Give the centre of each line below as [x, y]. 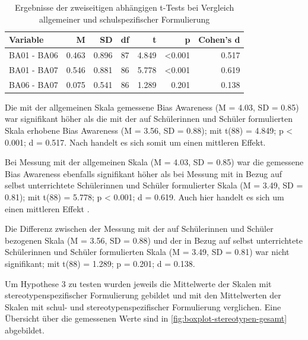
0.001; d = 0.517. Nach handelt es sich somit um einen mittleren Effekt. [135, 142]
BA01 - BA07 [34, 69]
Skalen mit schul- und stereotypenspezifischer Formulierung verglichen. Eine [143, 306]
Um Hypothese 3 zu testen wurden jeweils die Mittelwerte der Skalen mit [138, 283]
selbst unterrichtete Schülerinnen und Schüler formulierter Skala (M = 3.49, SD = [154, 185]
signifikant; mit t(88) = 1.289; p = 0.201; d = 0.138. [100, 263]
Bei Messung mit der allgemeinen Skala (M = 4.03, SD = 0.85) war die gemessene [154, 162]
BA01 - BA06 [34, 55]
